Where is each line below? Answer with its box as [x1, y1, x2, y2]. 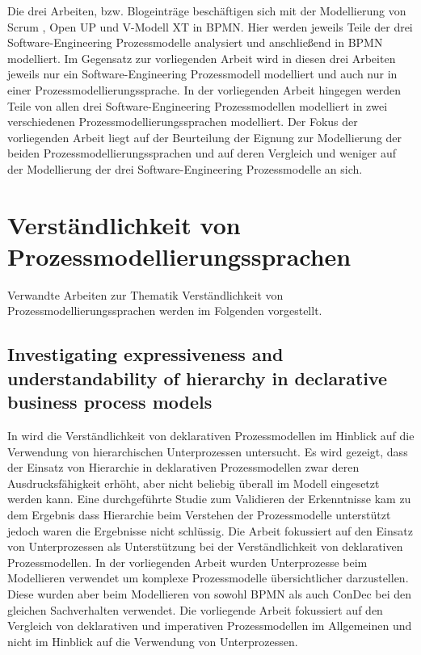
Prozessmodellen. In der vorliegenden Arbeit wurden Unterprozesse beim [7, 553, 368, 570]
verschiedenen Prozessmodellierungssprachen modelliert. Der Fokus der [7, 113, 358, 130]
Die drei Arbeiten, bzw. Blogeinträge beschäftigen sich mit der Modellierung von [7, 2, 406, 19]
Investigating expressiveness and [7, 342, 284, 367]
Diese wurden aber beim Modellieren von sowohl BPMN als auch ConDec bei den [7, 585, 412, 602]
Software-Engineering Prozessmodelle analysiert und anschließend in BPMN [7, 34, 383, 51]
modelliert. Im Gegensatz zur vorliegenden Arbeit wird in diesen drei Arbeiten [7, 49, 396, 66]
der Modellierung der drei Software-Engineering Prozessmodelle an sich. [7, 160, 363, 177]
